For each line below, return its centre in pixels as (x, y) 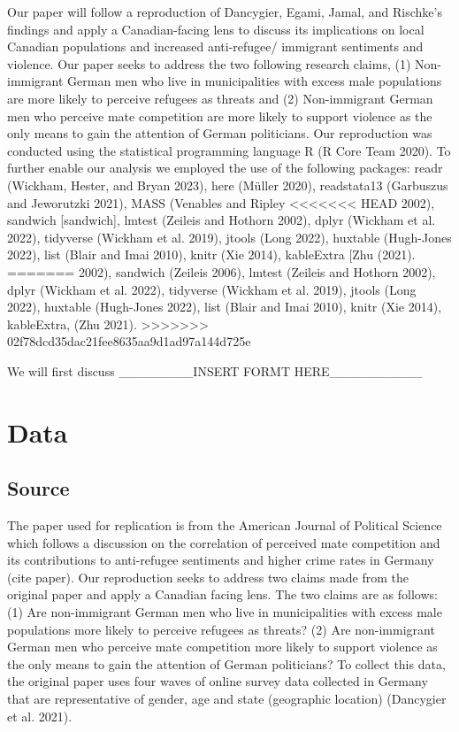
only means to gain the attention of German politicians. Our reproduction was (220, 133)
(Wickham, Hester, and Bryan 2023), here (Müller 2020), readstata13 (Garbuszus (228, 185)
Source (38, 488)
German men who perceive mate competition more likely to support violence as (222, 647)
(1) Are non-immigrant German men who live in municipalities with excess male (225, 612)
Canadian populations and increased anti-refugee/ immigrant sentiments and (215, 46)
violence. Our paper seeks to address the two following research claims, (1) (209, 63)
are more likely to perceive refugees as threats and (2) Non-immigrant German (220, 98)
